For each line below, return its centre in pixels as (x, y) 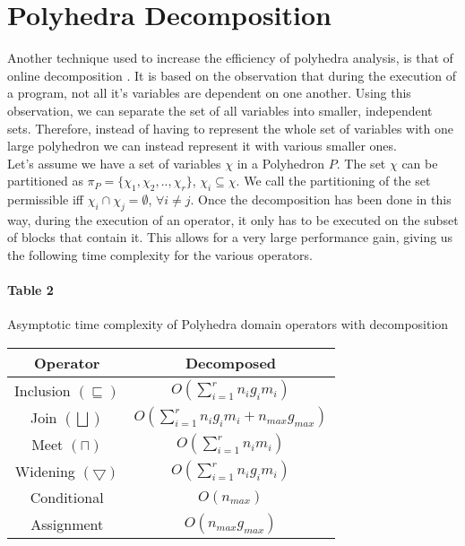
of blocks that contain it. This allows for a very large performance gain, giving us (230, 237)
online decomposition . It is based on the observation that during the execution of (232, 75)
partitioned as (45, 181)
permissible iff (45, 199)
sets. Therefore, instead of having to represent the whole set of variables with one (231, 128)
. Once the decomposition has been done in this (321, 199)
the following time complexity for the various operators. (160, 255)
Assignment (67, 524)
